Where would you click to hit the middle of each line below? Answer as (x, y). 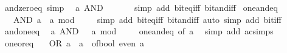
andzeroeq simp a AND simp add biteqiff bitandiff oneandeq (141, 7)
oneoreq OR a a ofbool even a (74, 42)
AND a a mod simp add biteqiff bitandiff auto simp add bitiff (147, 19)
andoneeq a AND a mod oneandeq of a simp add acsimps (139, 31)
